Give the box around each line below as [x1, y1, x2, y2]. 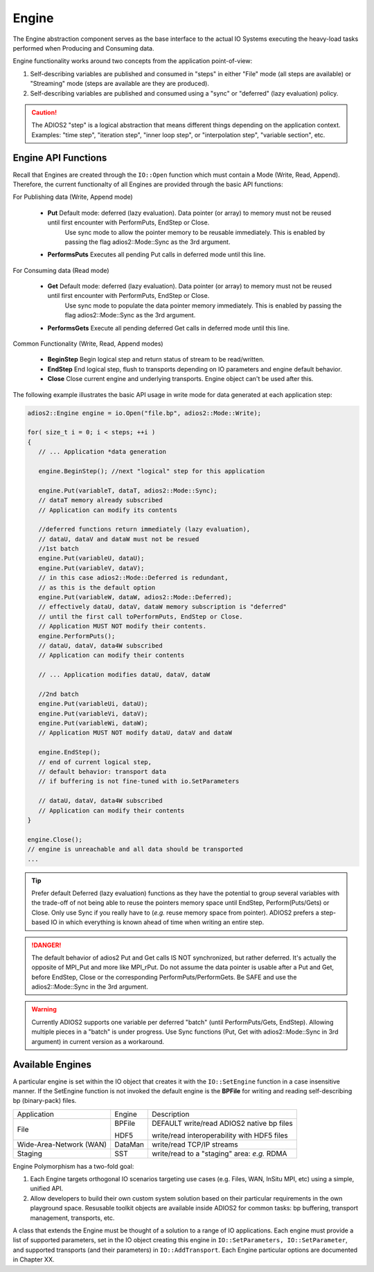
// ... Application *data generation [38, 448, 166, 456]
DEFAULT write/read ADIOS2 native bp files [152, 1118, 294, 1128]
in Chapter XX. [12, 1255, 55, 1264]
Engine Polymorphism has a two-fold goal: [12, 1162, 134, 1170]
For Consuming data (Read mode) [12, 266, 110, 274]
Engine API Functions [12, 152, 107, 164]
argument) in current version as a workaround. [31, 1037, 165, 1045]
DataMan [114, 1140, 145, 1149]
